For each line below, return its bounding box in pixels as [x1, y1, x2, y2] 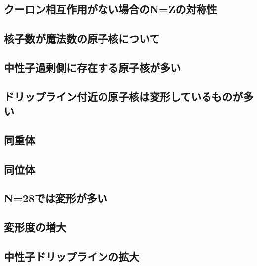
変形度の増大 [4, 220, 66, 235]
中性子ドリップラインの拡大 [4, 249, 139, 264]
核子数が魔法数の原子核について [4, 31, 160, 46]
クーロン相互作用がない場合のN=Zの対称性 [4, 1, 217, 17]
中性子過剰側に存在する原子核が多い [4, 59, 181, 75]
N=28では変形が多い [4, 190, 107, 206]
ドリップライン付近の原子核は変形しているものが [4, 89, 243, 104]
